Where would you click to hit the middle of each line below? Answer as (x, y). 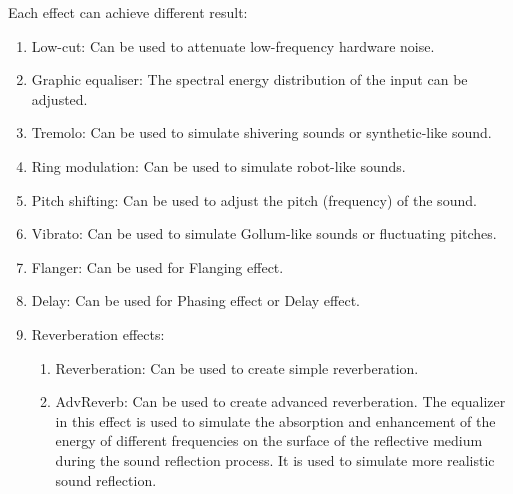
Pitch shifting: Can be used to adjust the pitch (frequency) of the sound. (254, 199)
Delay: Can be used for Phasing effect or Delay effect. (196, 300)
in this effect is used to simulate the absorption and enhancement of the (275, 420)
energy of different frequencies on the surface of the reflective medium (269, 440)
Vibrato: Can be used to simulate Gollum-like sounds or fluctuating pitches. (264, 233)
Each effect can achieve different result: (128, 12)
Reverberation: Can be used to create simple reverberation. (237, 367)
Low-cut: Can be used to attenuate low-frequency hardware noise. (233, 45)
